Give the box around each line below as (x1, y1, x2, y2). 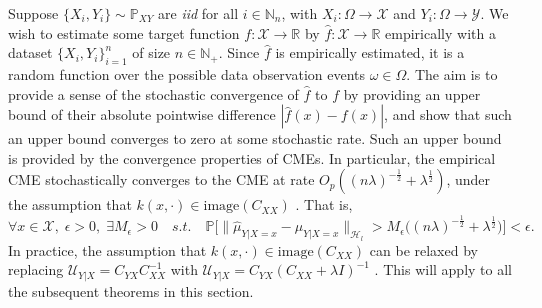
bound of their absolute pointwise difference (8, 104, 276, 125)
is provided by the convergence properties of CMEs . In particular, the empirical (8, 147, 496, 168)
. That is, (295, 194, 353, 215)
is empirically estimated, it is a (275, 42, 465, 63)
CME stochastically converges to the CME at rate (8, 169, 315, 190)
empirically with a (385, 22, 496, 43)
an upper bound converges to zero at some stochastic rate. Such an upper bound (8, 128, 502, 149)
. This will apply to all (374, 259, 512, 280)
